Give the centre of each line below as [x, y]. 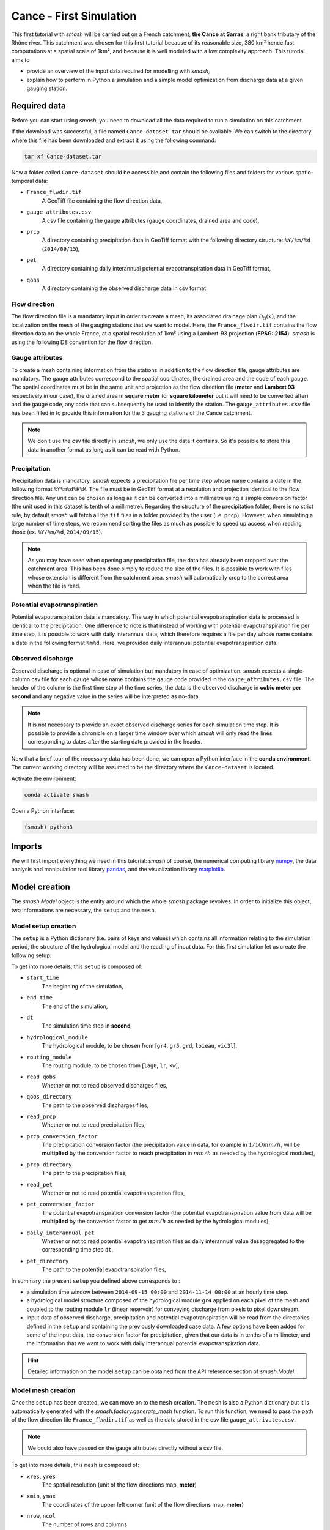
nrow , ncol [41, 1516]
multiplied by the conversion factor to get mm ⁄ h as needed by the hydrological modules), [156, 1222]
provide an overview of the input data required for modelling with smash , [118, 71]
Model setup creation [44, 926]
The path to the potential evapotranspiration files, [104, 1269]
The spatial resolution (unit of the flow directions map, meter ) [119, 1485]
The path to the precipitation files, [85, 1173]
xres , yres [41, 1476]
